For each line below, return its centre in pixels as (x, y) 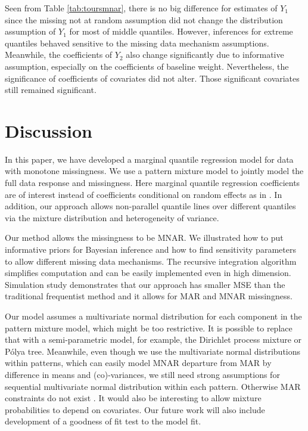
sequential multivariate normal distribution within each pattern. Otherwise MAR (153, 386)
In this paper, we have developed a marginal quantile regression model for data (149, 159)
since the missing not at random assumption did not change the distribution (144, 19)
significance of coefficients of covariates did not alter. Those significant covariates (152, 78)
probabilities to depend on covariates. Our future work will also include (135, 409)
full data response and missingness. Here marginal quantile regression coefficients (153, 183)
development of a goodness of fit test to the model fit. (103, 421)
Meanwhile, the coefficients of (59, 55)
